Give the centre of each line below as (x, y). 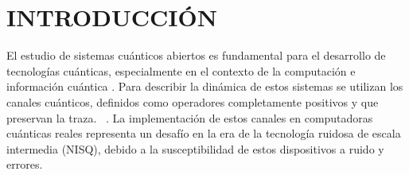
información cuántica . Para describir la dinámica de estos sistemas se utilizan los (205, 86)
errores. (25, 164)
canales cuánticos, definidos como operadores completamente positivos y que (193, 101)
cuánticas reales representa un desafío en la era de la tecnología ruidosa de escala (204, 133)
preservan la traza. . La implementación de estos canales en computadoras (190, 117)
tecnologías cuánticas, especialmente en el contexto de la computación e (181, 70)
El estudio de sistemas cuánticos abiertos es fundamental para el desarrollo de (196, 55)
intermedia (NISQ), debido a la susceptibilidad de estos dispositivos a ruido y (195, 148)
